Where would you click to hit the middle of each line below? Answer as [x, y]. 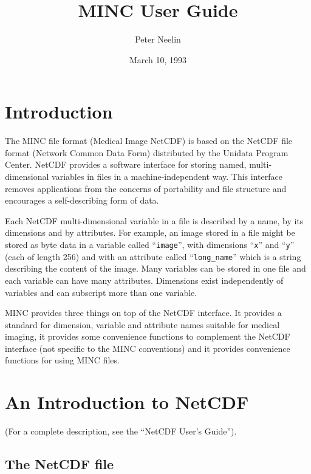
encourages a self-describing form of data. [82, 200]
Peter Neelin [158, 39]
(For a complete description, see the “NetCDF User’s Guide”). [121, 431]
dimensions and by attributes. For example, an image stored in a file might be [150, 232]
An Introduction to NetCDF [127, 402]
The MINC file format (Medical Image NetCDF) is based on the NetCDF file [149, 141]
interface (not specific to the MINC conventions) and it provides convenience [148, 348]
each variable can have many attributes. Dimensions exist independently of [144, 280]
